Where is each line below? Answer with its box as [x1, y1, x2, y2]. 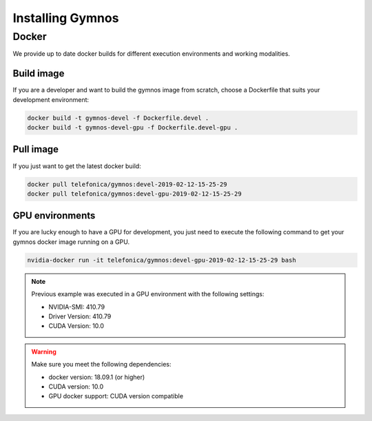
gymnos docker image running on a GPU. [12, 238, 130, 246]
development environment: [12, 95, 90, 103]
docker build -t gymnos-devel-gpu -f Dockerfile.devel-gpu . [27, 124, 238, 132]
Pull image [12, 143, 59, 155]
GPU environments [12, 210, 96, 222]
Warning [31, 347, 56, 356]
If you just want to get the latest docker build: [12, 162, 141, 170]
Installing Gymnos [12, 10, 119, 25]
